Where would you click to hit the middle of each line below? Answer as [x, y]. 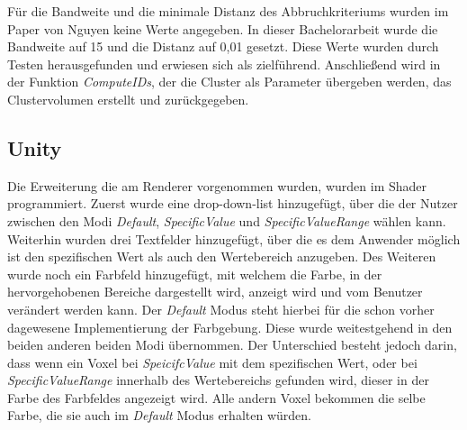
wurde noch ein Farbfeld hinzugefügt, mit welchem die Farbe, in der [195, 274]
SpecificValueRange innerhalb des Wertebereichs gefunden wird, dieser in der [218, 380]
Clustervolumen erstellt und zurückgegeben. [128, 99]
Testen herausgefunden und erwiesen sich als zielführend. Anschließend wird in [224, 64]
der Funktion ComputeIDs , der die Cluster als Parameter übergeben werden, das [229, 82]
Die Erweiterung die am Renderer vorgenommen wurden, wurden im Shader [217, 185]
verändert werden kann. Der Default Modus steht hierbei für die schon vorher [221, 309]
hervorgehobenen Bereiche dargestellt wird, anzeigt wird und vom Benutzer [215, 292]
